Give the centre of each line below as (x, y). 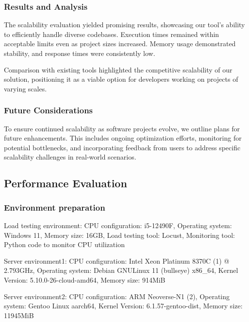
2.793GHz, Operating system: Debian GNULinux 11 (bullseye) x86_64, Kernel (121, 270)
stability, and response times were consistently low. (80, 53)
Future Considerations (49, 110)
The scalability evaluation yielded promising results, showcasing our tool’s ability (124, 25)
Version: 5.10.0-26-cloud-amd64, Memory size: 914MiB (85, 279)
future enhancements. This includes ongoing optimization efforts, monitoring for (123, 138)
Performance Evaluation (66, 183)
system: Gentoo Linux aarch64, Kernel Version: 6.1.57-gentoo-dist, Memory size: (123, 306)
